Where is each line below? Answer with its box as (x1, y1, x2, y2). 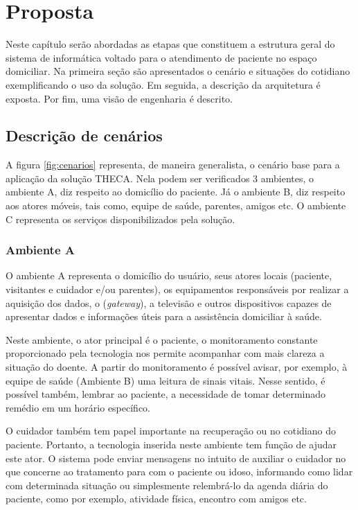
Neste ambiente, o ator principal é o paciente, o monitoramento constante (6, 332, 318, 346)
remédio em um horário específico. (6, 400, 151, 414)
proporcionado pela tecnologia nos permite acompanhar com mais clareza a (6, 346, 325, 360)
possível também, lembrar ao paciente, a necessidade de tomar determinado (6, 387, 326, 401)
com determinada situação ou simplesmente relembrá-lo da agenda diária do (6, 477, 328, 492)
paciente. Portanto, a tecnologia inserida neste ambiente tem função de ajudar (6, 437, 337, 452)
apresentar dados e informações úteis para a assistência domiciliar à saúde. (6, 309, 322, 324)
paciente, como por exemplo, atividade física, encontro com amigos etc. (6, 491, 307, 506)
